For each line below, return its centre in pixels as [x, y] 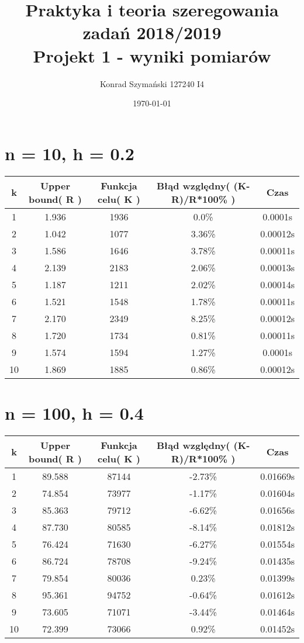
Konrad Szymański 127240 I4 [152, 83]
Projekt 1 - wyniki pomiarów [152, 55]
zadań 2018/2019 [152, 32]
